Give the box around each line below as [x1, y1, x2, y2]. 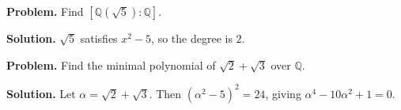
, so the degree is [151, 30, 233, 46]
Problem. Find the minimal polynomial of [6, 56, 216, 73]
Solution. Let [6, 85, 76, 101]
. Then [149, 85, 182, 101]
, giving [265, 85, 301, 101]
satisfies [80, 30, 118, 46]
